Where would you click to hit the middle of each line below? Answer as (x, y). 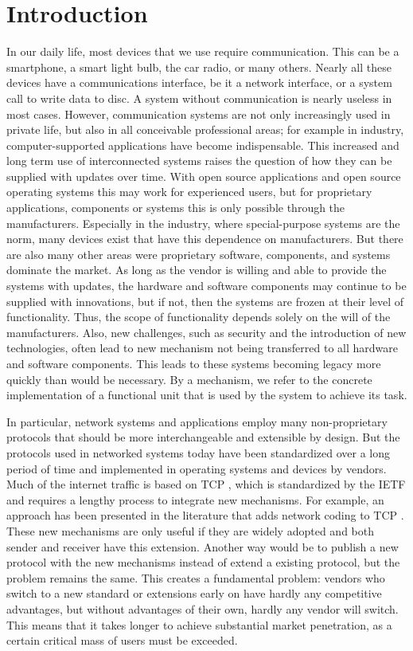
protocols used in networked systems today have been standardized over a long (199, 452)
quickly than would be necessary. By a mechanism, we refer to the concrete (189, 379)
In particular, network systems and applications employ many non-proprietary (197, 421)
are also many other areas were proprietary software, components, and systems (199, 254)
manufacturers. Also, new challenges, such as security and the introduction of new (206, 332)
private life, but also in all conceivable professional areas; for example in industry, (205, 129)
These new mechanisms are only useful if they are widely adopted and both (190, 530)
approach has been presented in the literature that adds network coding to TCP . (205, 515)
